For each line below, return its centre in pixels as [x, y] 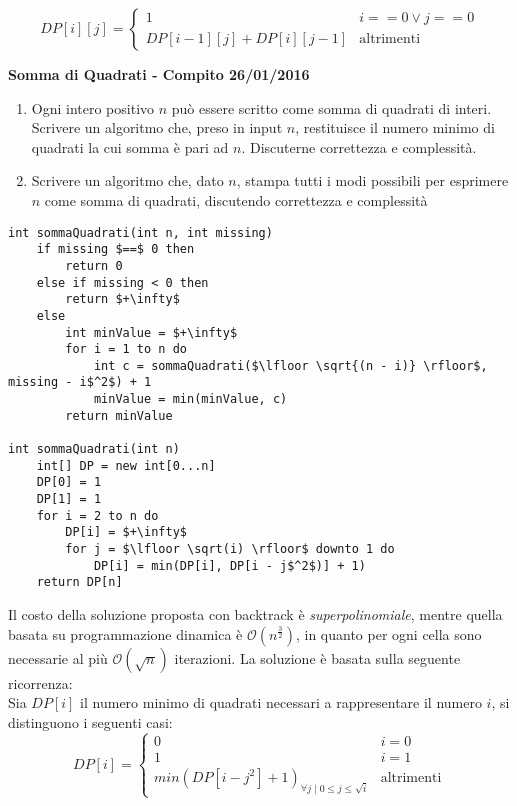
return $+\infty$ [122, 299]
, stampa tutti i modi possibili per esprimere [372, 180]
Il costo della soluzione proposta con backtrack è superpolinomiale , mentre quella [255, 614]
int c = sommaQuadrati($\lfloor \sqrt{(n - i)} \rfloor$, [290, 365]
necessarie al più [58, 657]
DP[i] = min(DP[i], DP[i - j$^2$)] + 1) [229, 565]
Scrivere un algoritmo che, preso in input [157, 127]
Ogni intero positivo [93, 107]
